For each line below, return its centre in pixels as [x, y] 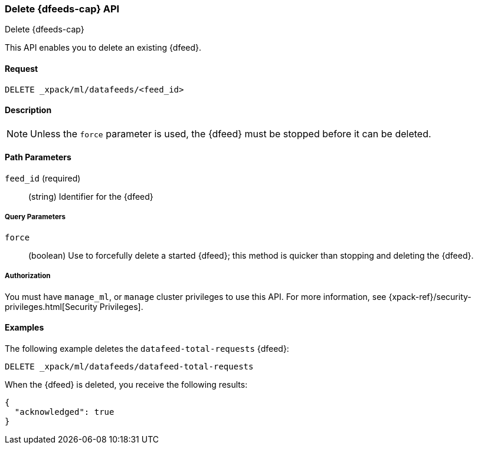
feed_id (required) [43, 179]
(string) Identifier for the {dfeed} [91, 197]
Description [28, 110]
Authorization [28, 276]
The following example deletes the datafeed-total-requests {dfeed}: [147, 348]
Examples [24, 328]
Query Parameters [35, 217]
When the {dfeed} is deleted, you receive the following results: [126, 384]
